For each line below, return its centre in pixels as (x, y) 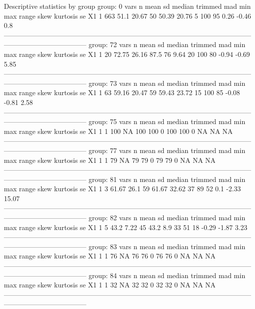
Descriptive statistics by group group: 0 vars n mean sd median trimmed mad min (127, 6)
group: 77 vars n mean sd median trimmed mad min (167, 150)
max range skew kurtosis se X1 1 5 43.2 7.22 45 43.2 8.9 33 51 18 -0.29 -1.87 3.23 (126, 227)
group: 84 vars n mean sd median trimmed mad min (167, 275)
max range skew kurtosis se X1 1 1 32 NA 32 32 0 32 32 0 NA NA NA (110, 285)
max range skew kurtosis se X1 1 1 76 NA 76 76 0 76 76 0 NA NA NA (110, 256)
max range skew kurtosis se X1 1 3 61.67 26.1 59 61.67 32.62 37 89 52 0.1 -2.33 (122, 189)
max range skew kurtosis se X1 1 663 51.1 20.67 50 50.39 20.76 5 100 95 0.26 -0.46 (127, 15)
